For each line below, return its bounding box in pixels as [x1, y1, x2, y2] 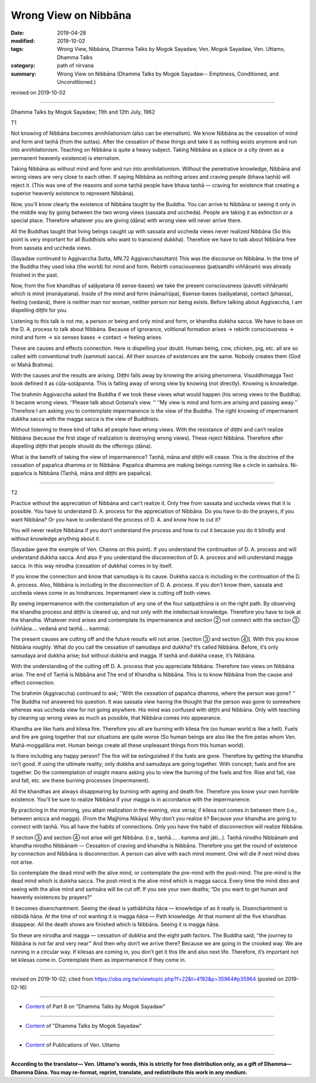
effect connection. [11, 679, 56, 686]
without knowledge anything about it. [11, 535, 101, 542]
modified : [11, 37, 35, 44]
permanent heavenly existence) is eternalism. [11, 154, 121, 161]
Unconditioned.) [57, 78, 96, 85]
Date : [11, 29, 25, 36]
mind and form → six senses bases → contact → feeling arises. [11, 334, 163, 341]
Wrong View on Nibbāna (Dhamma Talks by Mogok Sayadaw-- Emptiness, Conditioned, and [57, 70, 279, 77]
